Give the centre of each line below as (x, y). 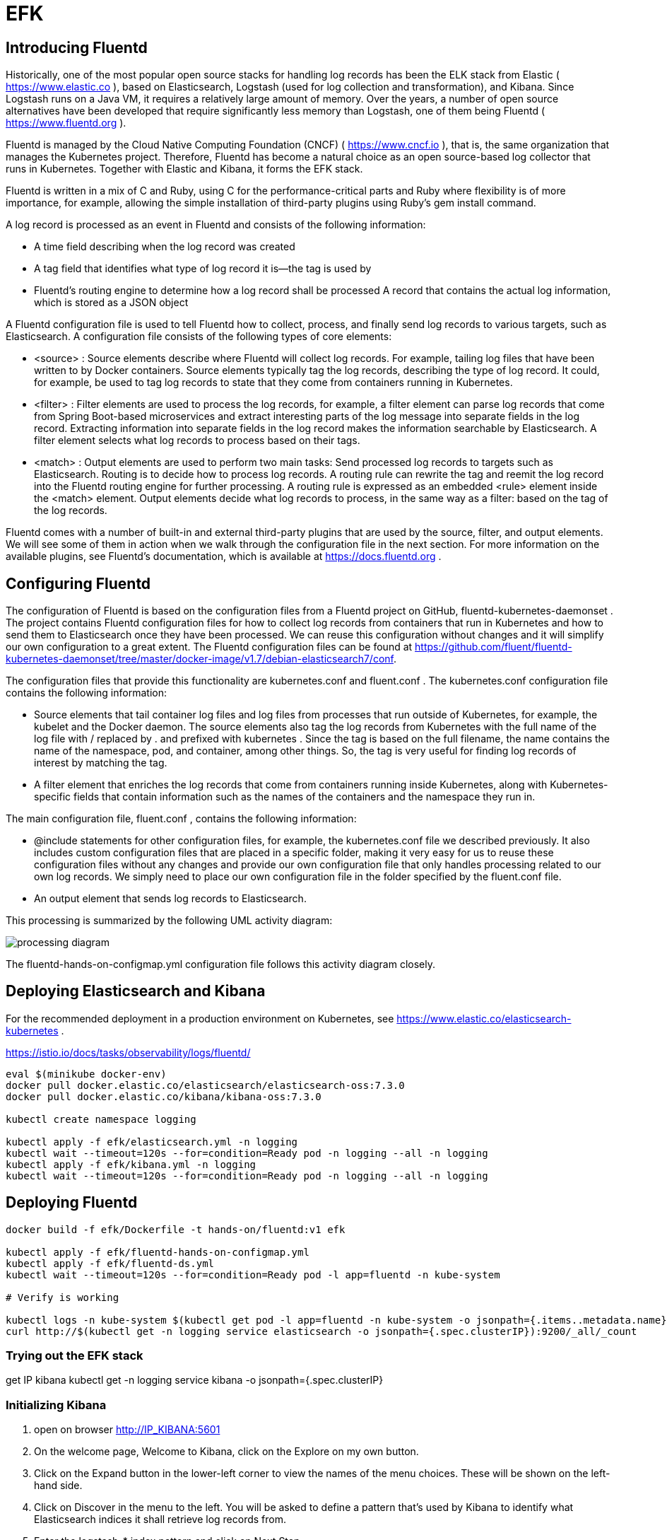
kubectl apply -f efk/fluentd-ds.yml (110, 1263)
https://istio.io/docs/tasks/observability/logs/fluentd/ (128, 1052)
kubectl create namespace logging (101, 1119)
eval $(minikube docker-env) (86, 1074)
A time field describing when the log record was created (165, 247)
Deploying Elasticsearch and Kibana (136, 991)
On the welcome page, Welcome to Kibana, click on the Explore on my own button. (226, 1452)
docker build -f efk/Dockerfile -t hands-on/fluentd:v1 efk (176, 1229)
